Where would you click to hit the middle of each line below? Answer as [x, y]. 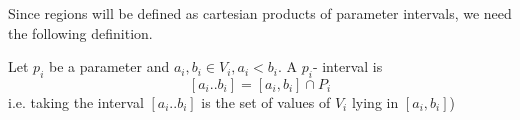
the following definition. [80, 32]
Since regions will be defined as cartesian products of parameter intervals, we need [260, 13]
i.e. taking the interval [76, 101]
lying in [375, 101]
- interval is [347, 66]
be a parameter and [109, 66]
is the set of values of [266, 101]
